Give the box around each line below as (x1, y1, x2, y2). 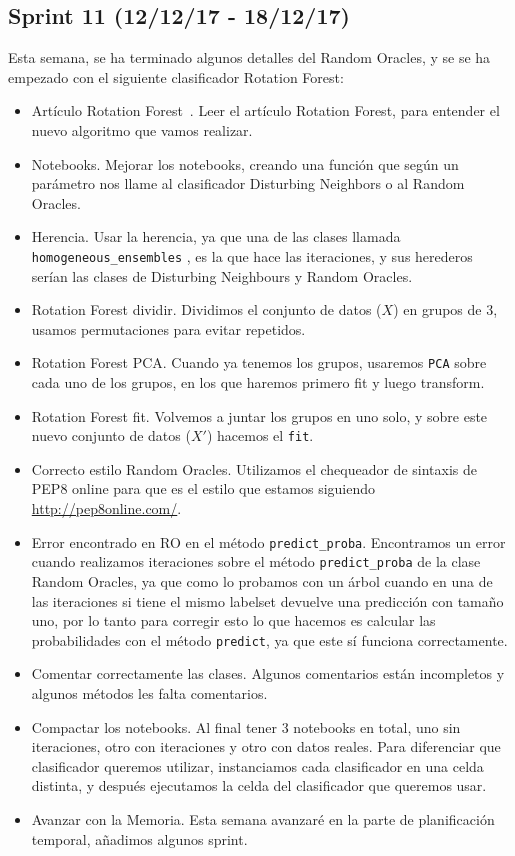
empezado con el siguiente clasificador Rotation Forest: (8, 66, 344, 87)
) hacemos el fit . (206, 425, 314, 446)
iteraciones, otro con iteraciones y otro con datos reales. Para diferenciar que (31, 736, 501, 757)
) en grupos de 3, (393, 299, 498, 320)
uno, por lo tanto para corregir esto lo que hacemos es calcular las (31, 610, 436, 631)
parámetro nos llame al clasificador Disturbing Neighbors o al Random (31, 173, 465, 194)
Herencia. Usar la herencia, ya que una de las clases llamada (31, 226, 401, 247)
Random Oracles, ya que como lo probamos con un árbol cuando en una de (31, 570, 493, 591)
